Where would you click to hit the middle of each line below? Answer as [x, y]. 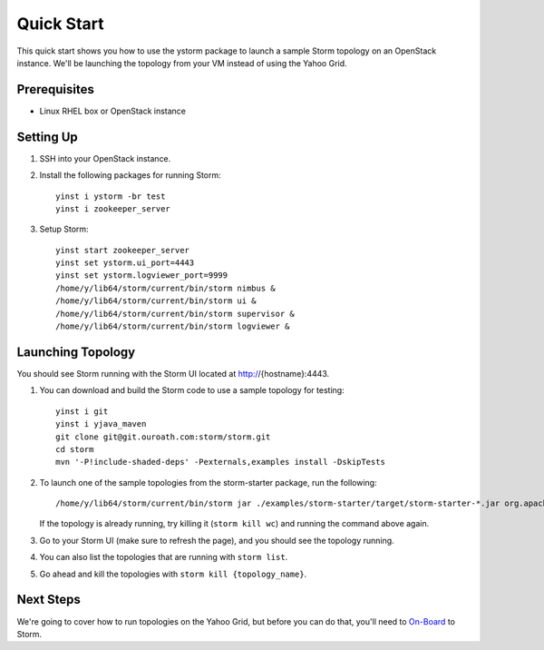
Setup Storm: [64, 229]
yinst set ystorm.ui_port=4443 [125, 263]
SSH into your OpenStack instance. [105, 158]
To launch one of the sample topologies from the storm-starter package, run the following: [208, 482]
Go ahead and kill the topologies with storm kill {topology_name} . [173, 574]
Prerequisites [55, 89]
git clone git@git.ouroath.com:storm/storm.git [163, 437]
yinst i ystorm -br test [111, 196]
